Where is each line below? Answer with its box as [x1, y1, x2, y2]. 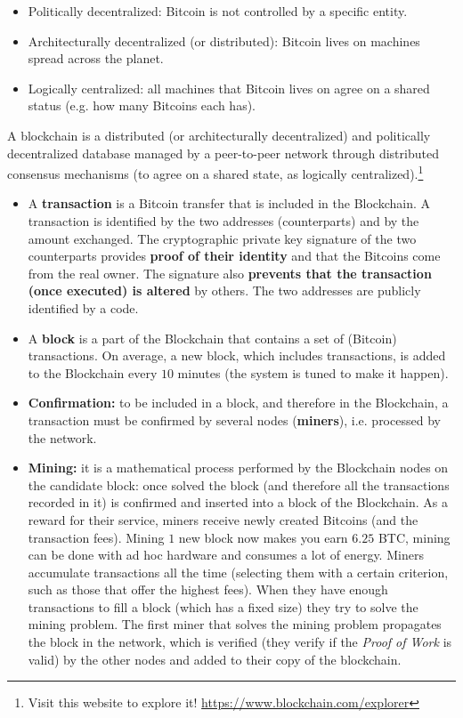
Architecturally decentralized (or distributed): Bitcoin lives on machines [28, 31, 420, 50]
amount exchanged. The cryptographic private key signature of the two [28, 229, 417, 247]
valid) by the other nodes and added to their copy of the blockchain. [28, 649, 402, 668]
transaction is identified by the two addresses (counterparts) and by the [28, 212, 419, 230]
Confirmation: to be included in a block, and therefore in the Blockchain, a [28, 393, 449, 412]
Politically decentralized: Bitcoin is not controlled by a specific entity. [28, 2, 408, 20]
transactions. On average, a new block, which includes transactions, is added [28, 346, 446, 365]
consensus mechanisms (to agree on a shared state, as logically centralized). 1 [7, 162, 424, 182]
